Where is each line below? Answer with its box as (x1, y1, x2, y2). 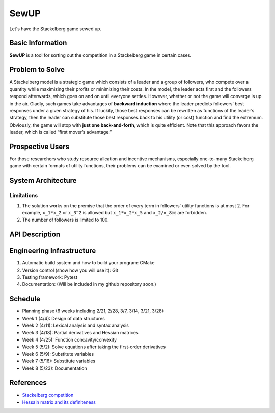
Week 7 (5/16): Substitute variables (22, 358, 96, 365)
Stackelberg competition (22, 392, 74, 398)
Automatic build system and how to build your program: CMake (22, 260, 155, 266)
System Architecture (9, 176, 77, 185)
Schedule (9, 295, 41, 303)
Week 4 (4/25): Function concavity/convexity (22, 336, 117, 343)
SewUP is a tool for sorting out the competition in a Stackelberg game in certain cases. (9, 52, 192, 58)
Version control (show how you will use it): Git (22, 267, 118, 273)
